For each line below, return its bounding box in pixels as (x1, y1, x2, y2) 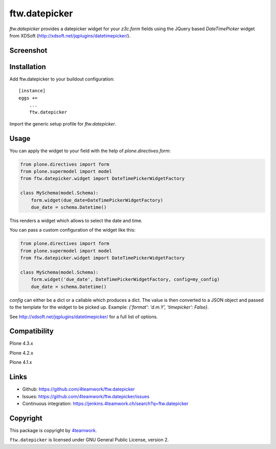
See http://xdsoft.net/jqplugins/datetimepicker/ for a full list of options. (9, 313, 158, 320)
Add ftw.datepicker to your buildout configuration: (9, 76, 114, 82)
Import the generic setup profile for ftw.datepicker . (9, 120, 117, 127)
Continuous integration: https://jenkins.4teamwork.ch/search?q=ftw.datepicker (22, 400, 189, 406)
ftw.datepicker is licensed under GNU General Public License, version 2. (9, 437, 169, 443)
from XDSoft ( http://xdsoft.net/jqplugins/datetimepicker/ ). (9, 32, 131, 38)
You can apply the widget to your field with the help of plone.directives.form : (9, 148, 171, 154)
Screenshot (9, 46, 48, 55)
